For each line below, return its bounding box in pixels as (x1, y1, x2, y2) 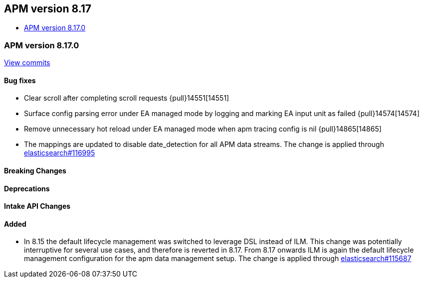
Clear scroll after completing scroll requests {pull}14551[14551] (24, 94, 229, 103)
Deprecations (4, 184, 50, 193)
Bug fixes (4, 76, 36, 85)
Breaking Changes (4, 166, 66, 175)
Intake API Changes (4, 202, 71, 211)
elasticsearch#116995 (24, 148, 95, 157)
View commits (4, 58, 50, 67)
